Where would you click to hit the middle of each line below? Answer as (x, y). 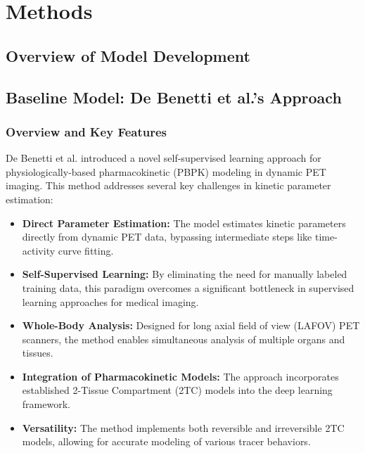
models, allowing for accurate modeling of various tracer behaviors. (166, 441)
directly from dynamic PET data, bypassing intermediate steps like (167, 237)
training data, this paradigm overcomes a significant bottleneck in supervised (188, 287)
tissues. (38, 353)
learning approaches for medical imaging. (110, 301)
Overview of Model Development (128, 55)
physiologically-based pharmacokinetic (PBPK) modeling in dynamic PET (166, 171)
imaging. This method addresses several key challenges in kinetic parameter (168, 185)
